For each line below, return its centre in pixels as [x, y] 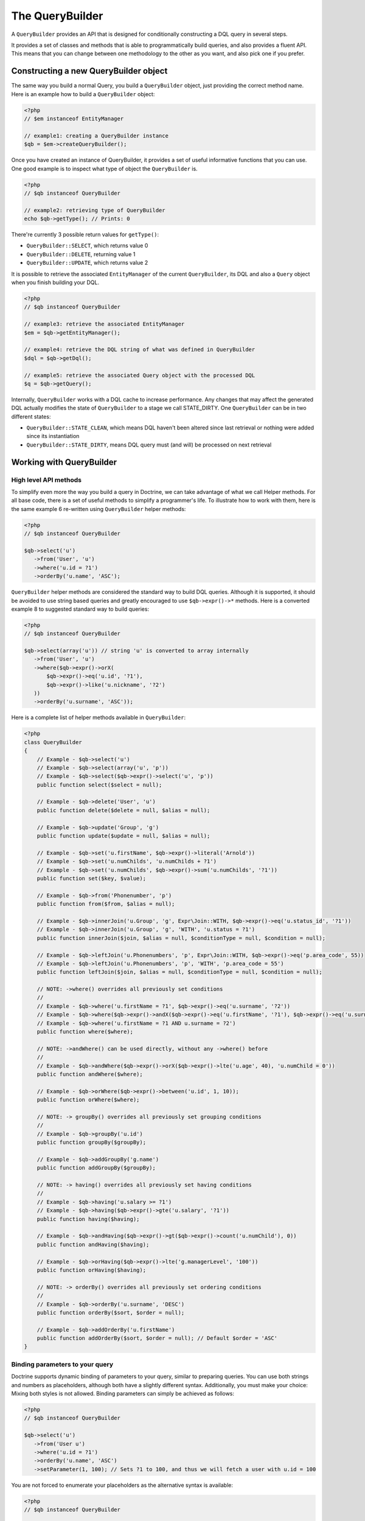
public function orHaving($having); [91, 1270]
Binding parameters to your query [62, 1364]
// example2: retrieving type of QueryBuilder [95, 210]
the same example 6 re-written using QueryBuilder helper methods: [99, 509]
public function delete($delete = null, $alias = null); [123, 810]
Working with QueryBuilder [64, 462]
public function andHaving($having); [93, 1244]
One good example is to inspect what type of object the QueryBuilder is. [104, 169]
